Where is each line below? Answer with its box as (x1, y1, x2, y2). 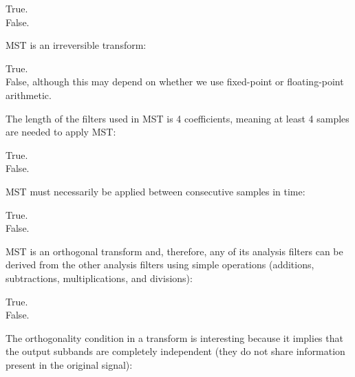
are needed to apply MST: (6, 125, 116, 139)
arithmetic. (6, 87, 52, 102)
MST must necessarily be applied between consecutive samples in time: (6, 184, 305, 198)
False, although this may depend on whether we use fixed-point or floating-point (6, 74, 344, 89)
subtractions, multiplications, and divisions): (6, 270, 193, 285)
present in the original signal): (6, 357, 133, 371)
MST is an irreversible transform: (6, 38, 147, 52)
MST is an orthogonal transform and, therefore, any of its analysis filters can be (6, 244, 343, 258)
